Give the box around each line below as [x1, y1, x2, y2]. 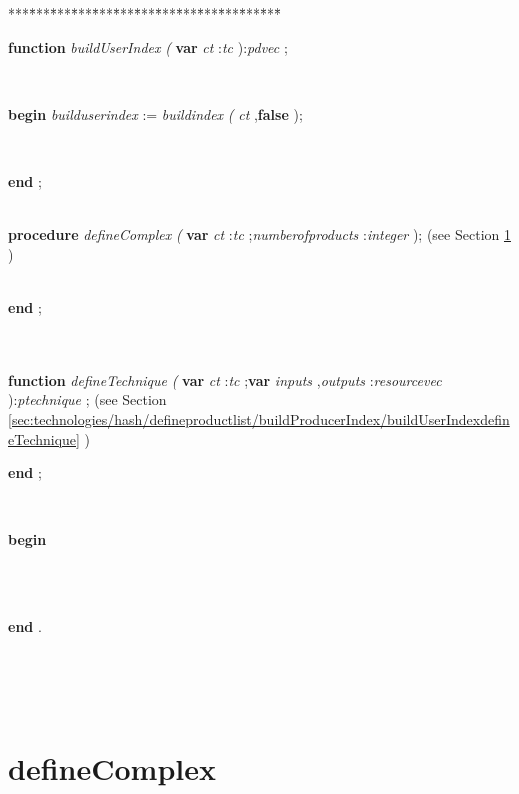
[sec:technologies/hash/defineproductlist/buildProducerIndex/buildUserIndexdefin [8, 408, 510, 429]
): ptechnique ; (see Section [8, 389, 167, 410]
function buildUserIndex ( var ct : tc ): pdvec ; [8, 36, 288, 57]
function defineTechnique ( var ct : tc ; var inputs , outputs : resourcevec [8, 369, 442, 390]
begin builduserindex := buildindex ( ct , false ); [8, 103, 303, 124]
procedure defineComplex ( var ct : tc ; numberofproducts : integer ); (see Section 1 [8, 224, 511, 245]
